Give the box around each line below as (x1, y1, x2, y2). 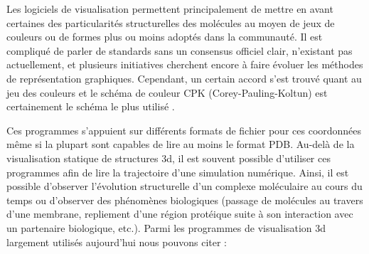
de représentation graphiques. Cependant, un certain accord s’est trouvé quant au (6, 70, 362, 85)
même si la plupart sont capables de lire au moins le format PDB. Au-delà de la (6, 137, 355, 152)
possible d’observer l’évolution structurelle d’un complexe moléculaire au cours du (6, 179, 363, 194)
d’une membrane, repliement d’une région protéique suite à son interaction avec (6, 206, 353, 221)
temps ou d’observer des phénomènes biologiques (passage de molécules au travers (6, 192, 363, 207)
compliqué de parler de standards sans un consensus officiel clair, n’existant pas (6, 43, 353, 58)
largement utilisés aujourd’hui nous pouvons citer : (6, 234, 228, 249)
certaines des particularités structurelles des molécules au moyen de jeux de (6, 15, 335, 30)
